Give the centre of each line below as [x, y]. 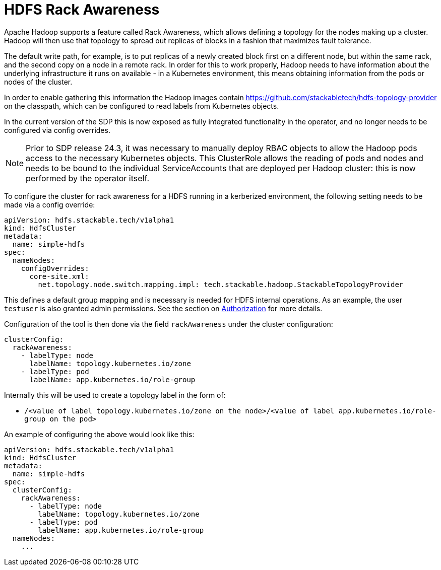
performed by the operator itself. [88, 178]
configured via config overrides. [57, 130]
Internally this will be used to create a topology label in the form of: [115, 395]
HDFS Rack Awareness [82, 10]
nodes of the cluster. [38, 82]
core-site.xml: [59, 276]
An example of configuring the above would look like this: [99, 434]
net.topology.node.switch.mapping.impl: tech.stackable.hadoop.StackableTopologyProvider [221, 284]
